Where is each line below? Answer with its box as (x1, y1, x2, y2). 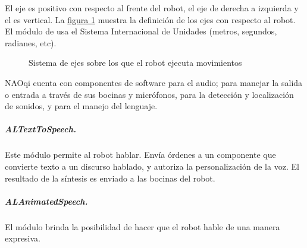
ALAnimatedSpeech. (5, 195, 88, 207)
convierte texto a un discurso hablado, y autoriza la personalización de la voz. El (5, 160, 299, 172)
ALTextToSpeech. (5, 123, 76, 135)
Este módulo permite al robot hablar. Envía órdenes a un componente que (5, 148, 276, 161)
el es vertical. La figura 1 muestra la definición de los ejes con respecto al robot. (5, 13, 296, 26)
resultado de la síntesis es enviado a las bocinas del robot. (5, 171, 215, 184)
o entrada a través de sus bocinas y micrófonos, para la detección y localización (5, 88, 294, 100)
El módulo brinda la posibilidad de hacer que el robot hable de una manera (5, 220, 280, 233)
